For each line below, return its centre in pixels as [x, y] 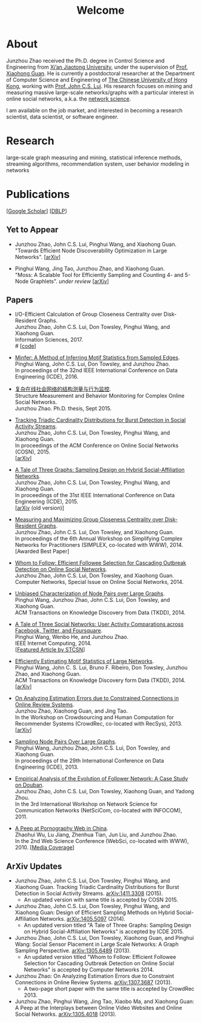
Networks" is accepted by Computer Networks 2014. [89, 970]
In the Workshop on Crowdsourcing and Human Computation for [94, 717]
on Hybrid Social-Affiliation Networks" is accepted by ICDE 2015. [104, 931]
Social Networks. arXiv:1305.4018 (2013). [66, 1014]
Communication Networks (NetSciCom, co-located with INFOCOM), [98, 811]
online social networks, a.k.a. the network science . [69, 99]
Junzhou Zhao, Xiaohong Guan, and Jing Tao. [71, 711]
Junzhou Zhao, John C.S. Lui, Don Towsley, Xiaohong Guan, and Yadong [104, 791]
